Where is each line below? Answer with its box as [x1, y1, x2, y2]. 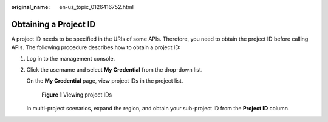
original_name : [11, 4, 50, 10]
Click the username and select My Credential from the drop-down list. [26, 66, 203, 73]
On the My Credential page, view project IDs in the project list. [26, 77, 183, 84]
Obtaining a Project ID [11, 19, 96, 30]
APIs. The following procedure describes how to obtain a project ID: [11, 44, 181, 51]
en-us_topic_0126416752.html [59, 4, 134, 10]
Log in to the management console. [26, 55, 115, 62]
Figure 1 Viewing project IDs [41, 91, 112, 98]
